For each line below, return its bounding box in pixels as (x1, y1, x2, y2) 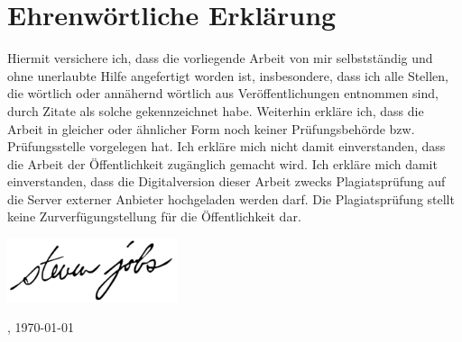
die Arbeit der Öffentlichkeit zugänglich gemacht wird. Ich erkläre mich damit (7, 154, 438, 173)
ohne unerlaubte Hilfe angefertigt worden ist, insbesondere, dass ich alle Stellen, (7, 66, 449, 85)
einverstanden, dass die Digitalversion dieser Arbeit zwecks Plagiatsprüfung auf (7, 172, 446, 191)
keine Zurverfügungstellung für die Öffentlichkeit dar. (7, 207, 301, 226)
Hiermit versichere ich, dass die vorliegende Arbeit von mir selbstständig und (7, 49, 433, 67)
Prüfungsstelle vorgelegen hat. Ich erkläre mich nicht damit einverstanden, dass (7, 137, 446, 156)
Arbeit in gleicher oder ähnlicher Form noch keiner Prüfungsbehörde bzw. (7, 119, 415, 138)
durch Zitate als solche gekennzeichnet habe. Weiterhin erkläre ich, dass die (7, 101, 424, 120)
